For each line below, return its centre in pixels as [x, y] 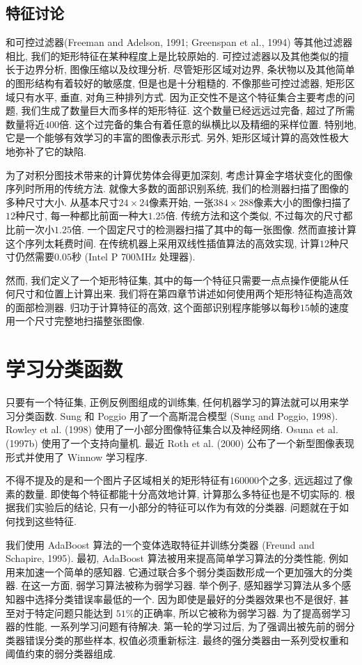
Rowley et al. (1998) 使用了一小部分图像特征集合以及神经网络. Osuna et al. [172, 429]
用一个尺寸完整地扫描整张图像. [75, 321]
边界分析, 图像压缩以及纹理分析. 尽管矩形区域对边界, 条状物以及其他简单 [190, 69]
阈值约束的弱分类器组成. [61, 654]
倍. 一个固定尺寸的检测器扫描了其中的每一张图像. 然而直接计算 [214, 229]
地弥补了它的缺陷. [46, 151]
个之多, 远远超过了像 [306, 480]
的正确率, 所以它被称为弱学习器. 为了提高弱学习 [242, 612]
